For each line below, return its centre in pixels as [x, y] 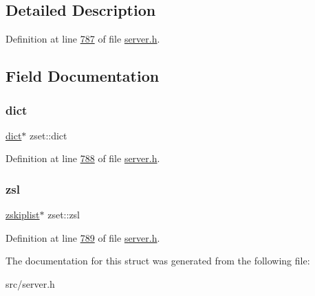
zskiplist [23, 215]
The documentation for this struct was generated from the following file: [158, 261]
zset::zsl [64, 215]
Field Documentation [83, 76]
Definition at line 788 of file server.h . [83, 158]
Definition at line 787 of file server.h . [83, 39]
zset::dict [48, 135]
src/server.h [30, 283]
